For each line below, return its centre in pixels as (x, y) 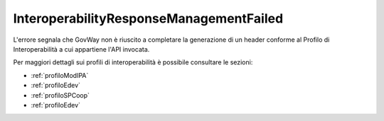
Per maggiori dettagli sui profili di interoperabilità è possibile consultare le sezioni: (133, 62)
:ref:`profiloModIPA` (60, 75)
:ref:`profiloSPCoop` (60, 95)
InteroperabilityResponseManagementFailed (148, 18)
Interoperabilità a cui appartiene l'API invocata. (81, 49)
